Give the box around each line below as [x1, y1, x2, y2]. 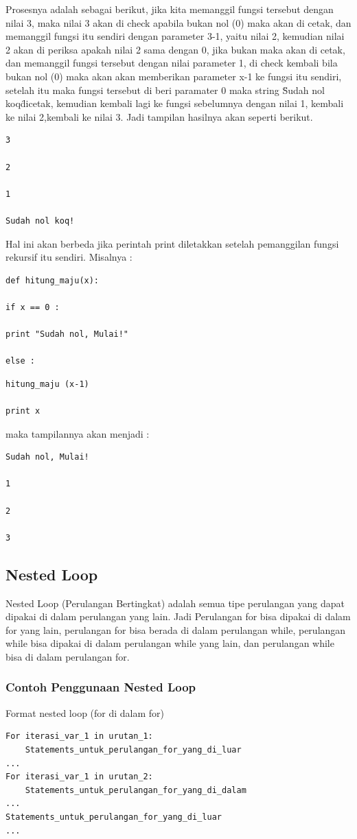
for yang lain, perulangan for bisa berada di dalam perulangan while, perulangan [5, 622, 346, 637]
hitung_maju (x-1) [5, 379, 89, 389]
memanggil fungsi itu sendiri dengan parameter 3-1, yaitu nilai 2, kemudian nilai [5, 29, 345, 43]
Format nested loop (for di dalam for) [5, 705, 165, 720]
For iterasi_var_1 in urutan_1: [5, 731, 153, 742]
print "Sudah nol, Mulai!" [5, 329, 128, 340]
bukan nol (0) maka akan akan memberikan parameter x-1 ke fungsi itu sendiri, [5, 69, 342, 83]
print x [5, 406, 41, 416]
